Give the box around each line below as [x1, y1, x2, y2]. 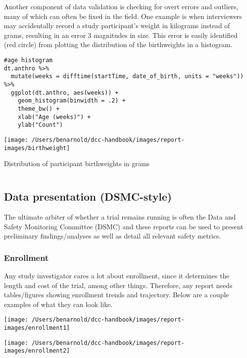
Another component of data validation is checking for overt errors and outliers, [4, 1, 238, 11]
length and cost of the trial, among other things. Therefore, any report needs [4, 280, 232, 290]
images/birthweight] [4, 144, 70, 152]
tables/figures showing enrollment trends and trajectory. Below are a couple [4, 290, 229, 300]
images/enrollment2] [4, 347, 70, 355]
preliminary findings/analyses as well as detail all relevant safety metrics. [4, 231, 221, 241]
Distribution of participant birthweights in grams [4, 158, 150, 169]
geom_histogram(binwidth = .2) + [17, 97, 126, 104]
